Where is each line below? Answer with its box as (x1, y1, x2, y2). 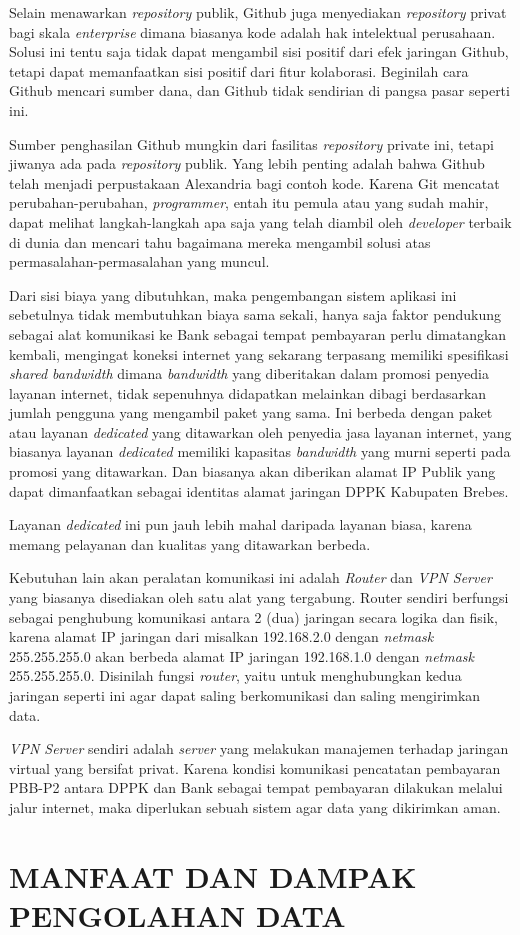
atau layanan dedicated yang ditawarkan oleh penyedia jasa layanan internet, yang (9, 421, 512, 442)
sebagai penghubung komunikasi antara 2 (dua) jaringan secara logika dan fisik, (9, 606, 498, 627)
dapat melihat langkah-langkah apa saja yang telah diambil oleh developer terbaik (9, 211, 512, 232)
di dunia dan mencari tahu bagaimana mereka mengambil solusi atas (9, 231, 431, 252)
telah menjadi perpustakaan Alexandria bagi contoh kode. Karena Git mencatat (9, 172, 500, 193)
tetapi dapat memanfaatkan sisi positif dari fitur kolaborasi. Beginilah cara (9, 60, 469, 81)
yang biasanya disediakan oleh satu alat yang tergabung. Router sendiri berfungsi (9, 587, 509, 608)
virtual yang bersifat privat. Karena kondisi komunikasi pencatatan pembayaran (9, 757, 501, 778)
